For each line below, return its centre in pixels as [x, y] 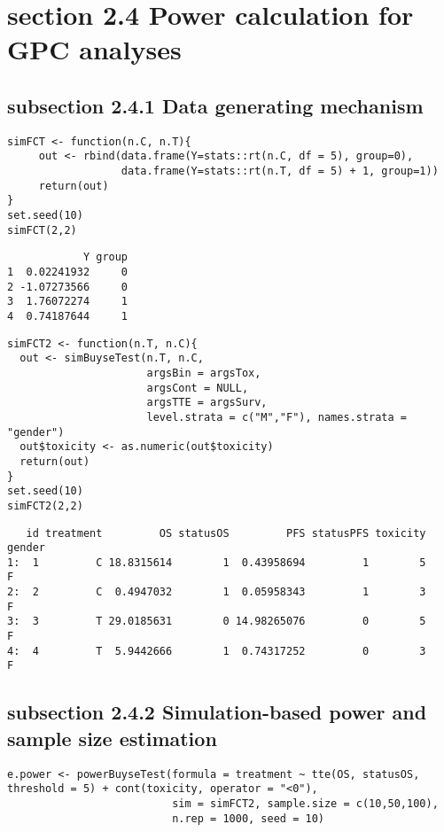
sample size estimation [112, 738]
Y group [105, 257]
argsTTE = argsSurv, [207, 403]
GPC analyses [94, 49]
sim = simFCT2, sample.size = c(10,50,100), [305, 803]
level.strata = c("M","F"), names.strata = [277, 417]
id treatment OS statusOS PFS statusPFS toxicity [226, 533]
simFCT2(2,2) [45, 505]
